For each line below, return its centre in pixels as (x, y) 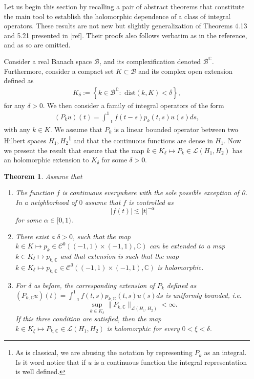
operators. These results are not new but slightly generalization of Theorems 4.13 (126, 26)
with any (17, 129)
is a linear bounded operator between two (176, 129)
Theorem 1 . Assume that (43, 176)
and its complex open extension (185, 71)
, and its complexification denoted (150, 61)
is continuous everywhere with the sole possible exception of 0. (155, 192)
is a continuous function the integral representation (170, 362)
